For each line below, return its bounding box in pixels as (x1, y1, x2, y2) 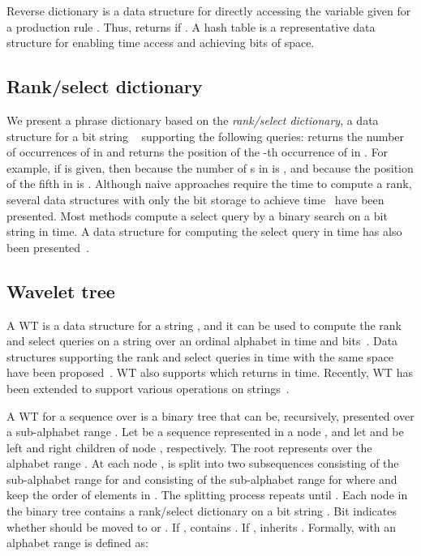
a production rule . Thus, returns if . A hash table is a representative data (6, 18, 376, 35)
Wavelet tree (6, 278, 115, 303)
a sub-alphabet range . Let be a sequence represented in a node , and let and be (6, 423, 404, 440)
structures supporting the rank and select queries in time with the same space (6, 348, 394, 365)
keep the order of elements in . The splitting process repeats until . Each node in (6, 486, 408, 503)
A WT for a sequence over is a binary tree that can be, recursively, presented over (6, 407, 415, 424)
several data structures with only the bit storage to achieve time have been (6, 190, 384, 207)
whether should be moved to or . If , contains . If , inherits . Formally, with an (6, 518, 397, 535)
